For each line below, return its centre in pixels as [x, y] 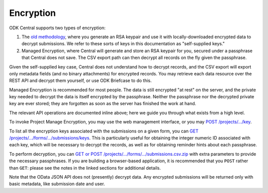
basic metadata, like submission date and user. [57, 184]
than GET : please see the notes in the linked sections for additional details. [85, 168]
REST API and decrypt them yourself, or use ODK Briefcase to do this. [80, 81]
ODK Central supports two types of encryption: [57, 28]
